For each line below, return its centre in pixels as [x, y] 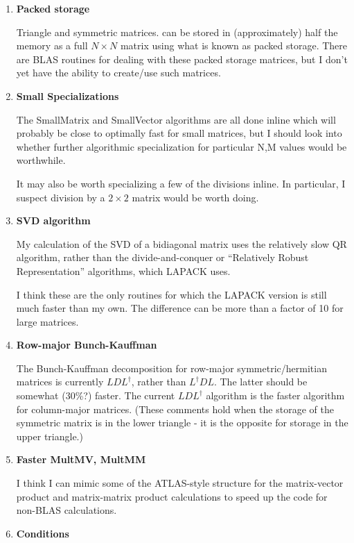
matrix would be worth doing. [195, 197]
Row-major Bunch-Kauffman [87, 345]
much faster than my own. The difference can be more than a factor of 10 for [180, 308]
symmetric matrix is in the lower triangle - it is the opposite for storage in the [182, 423]
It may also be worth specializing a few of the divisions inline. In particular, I [181, 183]
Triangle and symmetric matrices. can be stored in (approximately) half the [177, 32]
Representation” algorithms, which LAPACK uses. [123, 270]
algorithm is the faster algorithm [275, 395]
